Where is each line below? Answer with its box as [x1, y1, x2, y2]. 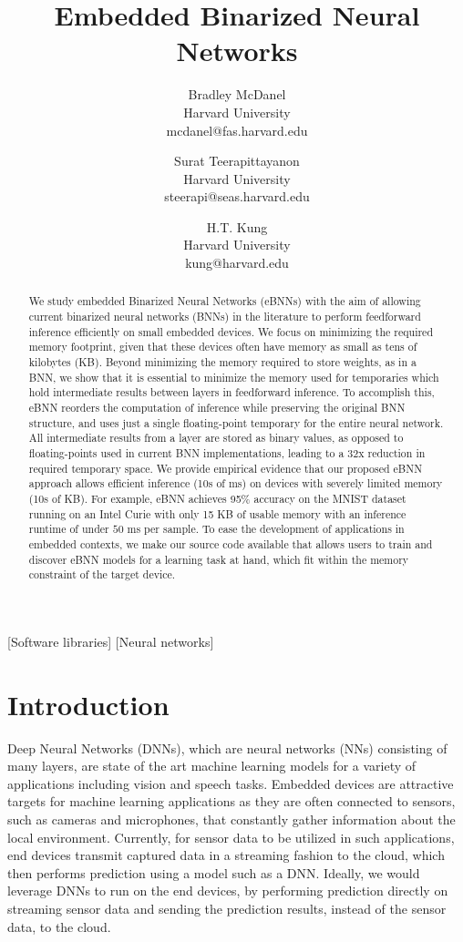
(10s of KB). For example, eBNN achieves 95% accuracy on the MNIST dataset [28, 490, 406, 506]
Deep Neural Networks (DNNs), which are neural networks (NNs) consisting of [7, 738, 448, 757]
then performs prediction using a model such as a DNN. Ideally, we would [7, 863, 420, 882]
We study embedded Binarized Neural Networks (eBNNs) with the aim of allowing [28, 293, 421, 309]
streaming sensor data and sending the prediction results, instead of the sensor [7, 898, 447, 917]
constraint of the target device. [28, 567, 176, 582]
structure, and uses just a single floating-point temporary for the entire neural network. [28, 415, 444, 430]
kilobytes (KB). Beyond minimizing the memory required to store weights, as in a [28, 354, 417, 370]
